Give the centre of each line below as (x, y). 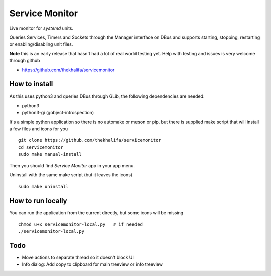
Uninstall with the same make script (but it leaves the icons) (71, 175)
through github (25, 61)
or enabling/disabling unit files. (41, 44)
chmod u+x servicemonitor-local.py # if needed (81, 224)
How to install (31, 84)
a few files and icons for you (38, 129)
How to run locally (38, 201)
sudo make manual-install (50, 154)
